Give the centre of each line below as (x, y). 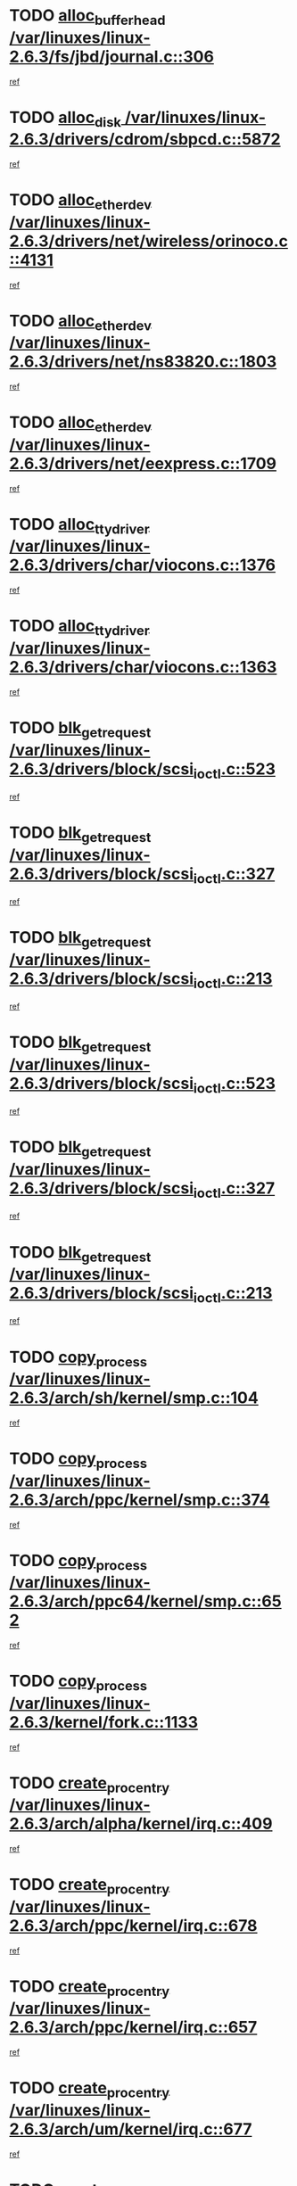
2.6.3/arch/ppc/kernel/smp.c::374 (140, 1500)
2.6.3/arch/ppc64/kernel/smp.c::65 (146, 1601)
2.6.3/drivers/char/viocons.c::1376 (143, 565)
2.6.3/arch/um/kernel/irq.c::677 (131, 2129)
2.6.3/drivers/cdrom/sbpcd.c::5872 (145, 140)
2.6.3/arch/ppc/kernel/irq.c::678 (133, 1925)
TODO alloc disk (66, 119)
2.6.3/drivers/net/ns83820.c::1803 (143, 362)
